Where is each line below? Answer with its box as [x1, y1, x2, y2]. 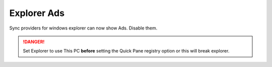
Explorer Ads [9, 7, 65, 18]
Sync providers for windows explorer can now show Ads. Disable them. [9, 25, 158, 31]
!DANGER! [23, 38, 45, 44]
